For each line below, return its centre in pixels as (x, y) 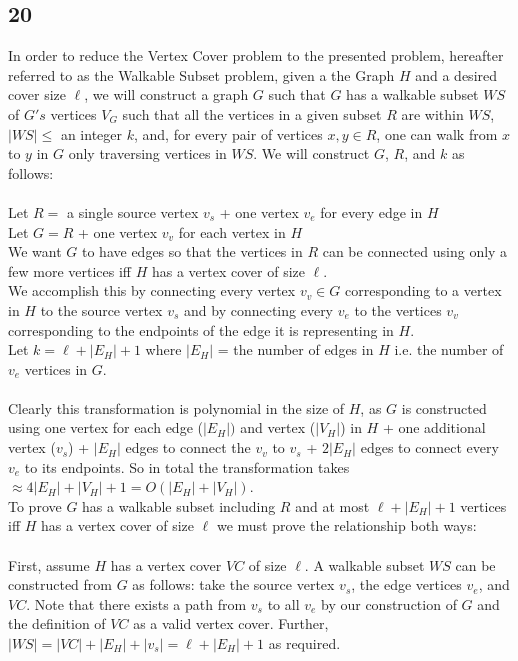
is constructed (444, 407)
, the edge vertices (406, 584)
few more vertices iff (70, 270)
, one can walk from (437, 133)
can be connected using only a (415, 251)
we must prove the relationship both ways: (346, 525)
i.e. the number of (449, 349)
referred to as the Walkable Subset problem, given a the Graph (201, 74)
